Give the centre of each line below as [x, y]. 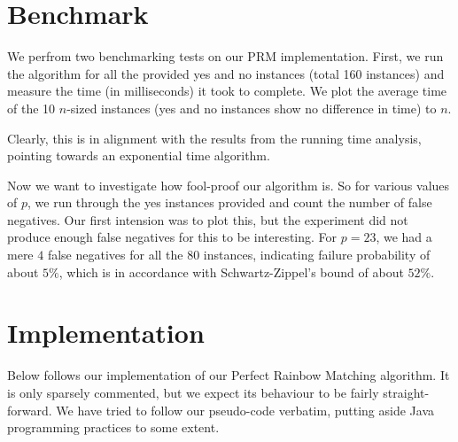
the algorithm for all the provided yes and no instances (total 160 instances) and [226, 73]
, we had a [404, 237]
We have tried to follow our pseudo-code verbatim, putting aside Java [245, 410]
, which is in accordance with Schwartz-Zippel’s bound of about [231, 271]
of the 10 [31, 108]
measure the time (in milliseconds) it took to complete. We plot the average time [227, 91]
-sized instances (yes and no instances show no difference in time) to [252, 108]
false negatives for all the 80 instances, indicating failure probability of [239, 255]
